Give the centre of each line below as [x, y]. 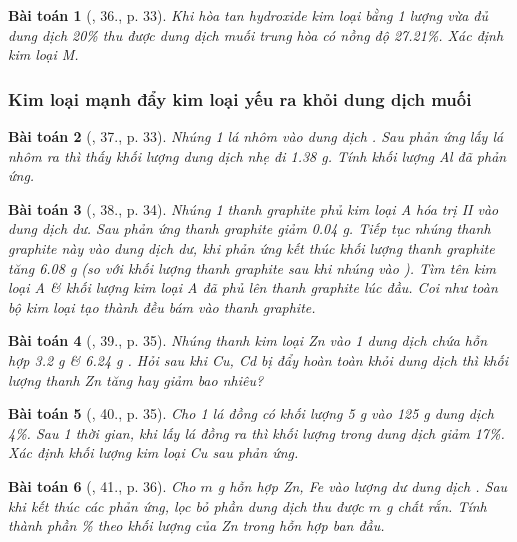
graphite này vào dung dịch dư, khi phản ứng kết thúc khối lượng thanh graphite [251, 247]
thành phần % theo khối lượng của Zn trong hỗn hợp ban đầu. [196, 525]
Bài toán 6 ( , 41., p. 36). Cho [102, 485]
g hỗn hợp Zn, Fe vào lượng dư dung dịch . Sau [362, 485]
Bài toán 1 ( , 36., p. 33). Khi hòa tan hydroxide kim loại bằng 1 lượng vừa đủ [248, 15]
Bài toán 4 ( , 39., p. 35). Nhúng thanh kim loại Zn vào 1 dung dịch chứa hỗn [248, 340]
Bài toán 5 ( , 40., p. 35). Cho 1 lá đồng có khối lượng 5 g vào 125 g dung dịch [251, 413]
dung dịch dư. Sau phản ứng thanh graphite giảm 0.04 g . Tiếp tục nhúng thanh [249, 228]
